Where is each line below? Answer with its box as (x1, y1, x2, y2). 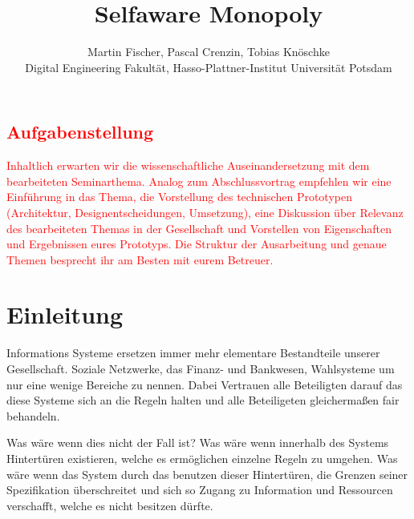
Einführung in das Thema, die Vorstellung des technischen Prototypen (6, 188, 352, 205)
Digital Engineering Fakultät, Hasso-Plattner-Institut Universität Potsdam (25, 58, 392, 75)
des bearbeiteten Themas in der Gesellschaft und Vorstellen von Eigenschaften (6, 219, 392, 236)
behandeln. (6, 407, 60, 424)
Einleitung (6, 298, 124, 331)
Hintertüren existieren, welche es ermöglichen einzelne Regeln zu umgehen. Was (6, 449, 398, 466)
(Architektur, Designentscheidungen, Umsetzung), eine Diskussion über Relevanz (6, 203, 404, 220)
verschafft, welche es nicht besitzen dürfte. (6, 497, 213, 513)
